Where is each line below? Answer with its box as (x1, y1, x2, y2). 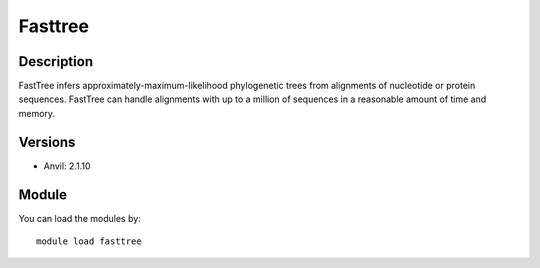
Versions (18, 133, 76, 150)
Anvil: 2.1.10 (43, 160, 91, 172)
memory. (18, 107, 55, 119)
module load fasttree (36, 236, 142, 247)
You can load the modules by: (18, 212, 142, 224)
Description (18, 53, 94, 70)
